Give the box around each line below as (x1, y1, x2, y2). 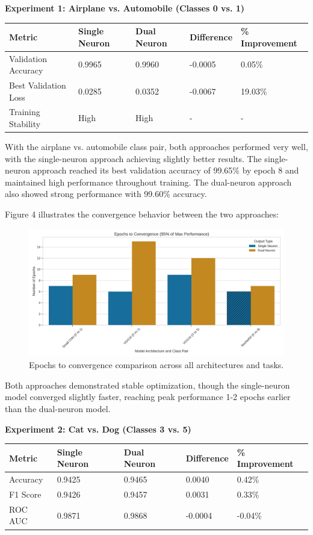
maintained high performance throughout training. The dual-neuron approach (5, 175, 292, 188)
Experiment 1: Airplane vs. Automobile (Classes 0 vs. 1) (5, 2, 245, 14)
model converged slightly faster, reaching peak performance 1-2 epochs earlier (5, 390, 291, 403)
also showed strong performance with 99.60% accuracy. (5, 187, 207, 200)
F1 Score (9, 488, 42, 500)
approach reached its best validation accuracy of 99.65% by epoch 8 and (33, 164, 299, 177)
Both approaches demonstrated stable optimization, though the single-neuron (5, 378, 290, 391)
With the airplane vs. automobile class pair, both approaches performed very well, (5, 140, 308, 153)
